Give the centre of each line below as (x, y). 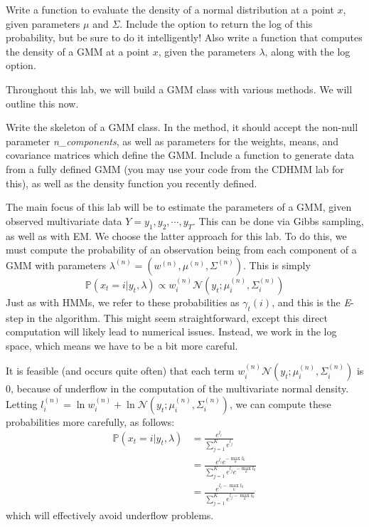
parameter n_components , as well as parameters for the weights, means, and (172, 141)
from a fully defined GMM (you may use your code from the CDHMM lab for (175, 168)
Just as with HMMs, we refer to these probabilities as (123, 302)
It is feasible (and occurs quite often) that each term (120, 371)
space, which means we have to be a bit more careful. (122, 345)
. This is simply (277, 265)
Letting (22, 403)
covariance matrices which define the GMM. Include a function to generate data (180, 155)
